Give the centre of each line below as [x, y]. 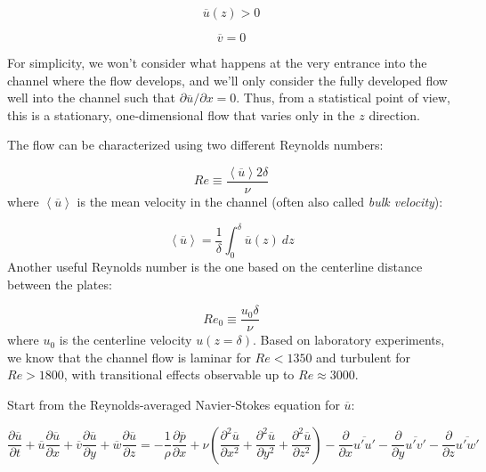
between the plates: [60, 284]
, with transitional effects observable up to [179, 374]
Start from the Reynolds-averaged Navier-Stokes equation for [174, 404]
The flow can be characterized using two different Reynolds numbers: [195, 145]
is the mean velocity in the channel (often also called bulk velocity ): [260, 202]
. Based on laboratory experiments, [349, 340]
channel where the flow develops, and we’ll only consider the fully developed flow [227, 80]
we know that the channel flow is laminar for [129, 357]
